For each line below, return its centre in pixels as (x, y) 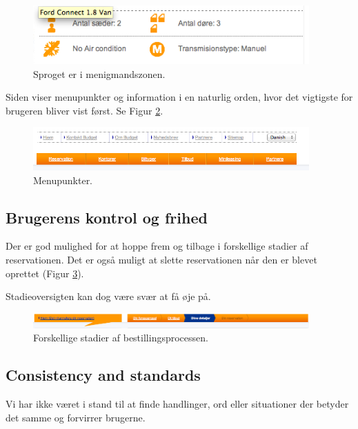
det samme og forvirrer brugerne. (76, 417)
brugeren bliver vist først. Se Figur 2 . (84, 110)
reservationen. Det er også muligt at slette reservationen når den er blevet (161, 259)
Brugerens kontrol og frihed (107, 217)
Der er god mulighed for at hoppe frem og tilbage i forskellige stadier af (157, 246)
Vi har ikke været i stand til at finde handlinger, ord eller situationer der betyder (177, 404)
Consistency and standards (103, 375)
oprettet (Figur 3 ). (45, 273)
